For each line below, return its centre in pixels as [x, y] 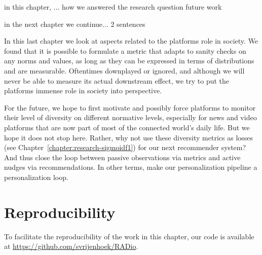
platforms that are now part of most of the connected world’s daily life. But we [127, 127]
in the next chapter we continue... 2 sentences [75, 24]
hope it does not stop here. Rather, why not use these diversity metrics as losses [129, 137]
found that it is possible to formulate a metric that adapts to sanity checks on [125, 50]
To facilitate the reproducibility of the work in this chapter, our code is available [129, 236]
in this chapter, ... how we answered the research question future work [113, 7]
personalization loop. [36, 177]
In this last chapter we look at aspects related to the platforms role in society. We [131, 41]
